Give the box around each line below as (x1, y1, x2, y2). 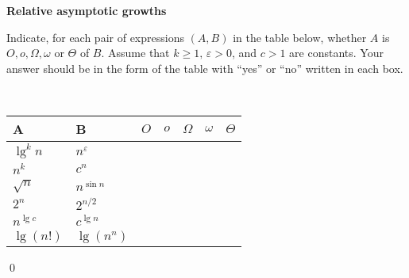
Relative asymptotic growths (6, 2, 167, 18)
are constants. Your (289, 44, 384, 61)
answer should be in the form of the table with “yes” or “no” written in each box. (6, 59, 403, 76)
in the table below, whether (233, 29, 367, 45)
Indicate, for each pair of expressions (6, 29, 184, 45)
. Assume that (101, 44, 170, 61)
